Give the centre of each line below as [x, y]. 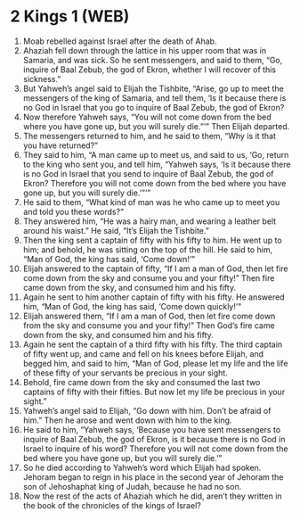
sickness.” [42, 78]
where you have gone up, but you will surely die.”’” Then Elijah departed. [156, 126]
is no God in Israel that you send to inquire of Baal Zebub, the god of [148, 173]
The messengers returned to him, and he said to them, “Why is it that [150, 136]
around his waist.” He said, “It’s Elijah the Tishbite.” [116, 230]
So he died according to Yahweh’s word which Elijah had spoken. [142, 467]
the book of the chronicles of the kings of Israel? [112, 505]
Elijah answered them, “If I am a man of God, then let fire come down [149, 316]
